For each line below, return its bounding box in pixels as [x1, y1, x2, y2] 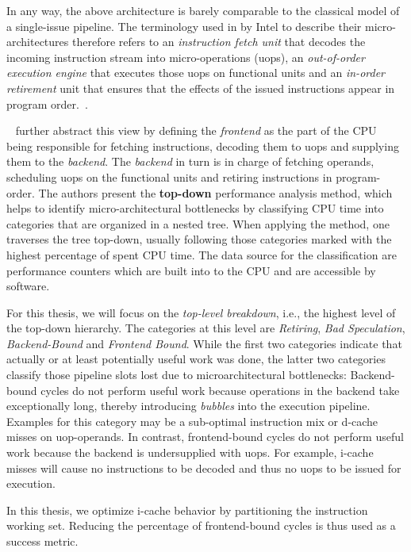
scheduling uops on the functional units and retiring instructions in [6, 168, 332, 185]
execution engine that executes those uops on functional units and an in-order [6, 64, 385, 81]
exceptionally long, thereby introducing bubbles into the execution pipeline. [6, 397, 371, 414]
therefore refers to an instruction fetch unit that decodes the [71, 33, 366, 50]
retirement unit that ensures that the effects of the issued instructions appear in [6, 79, 395, 96]
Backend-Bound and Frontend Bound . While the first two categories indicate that [6, 335, 402, 351]
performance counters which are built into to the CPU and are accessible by [6, 262, 376, 278]
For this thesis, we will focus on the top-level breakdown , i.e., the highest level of [6, 304, 396, 320]
